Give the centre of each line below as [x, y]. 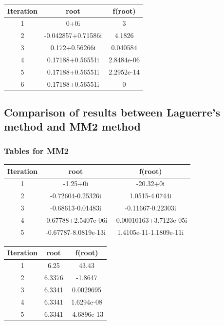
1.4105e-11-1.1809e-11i [151, 232]
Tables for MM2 [36, 150]
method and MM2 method [72, 126]
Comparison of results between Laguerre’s [112, 112]
